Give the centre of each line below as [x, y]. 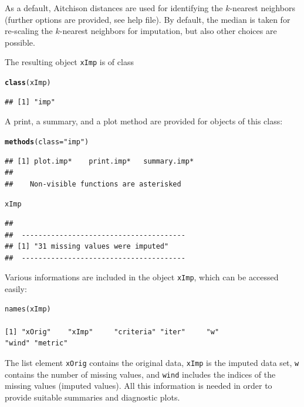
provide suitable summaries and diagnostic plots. [92, 397]
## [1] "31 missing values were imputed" [87, 247]
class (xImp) [28, 83]
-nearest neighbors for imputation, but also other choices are [168, 31]
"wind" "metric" [36, 343]
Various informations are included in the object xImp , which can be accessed [142, 277]
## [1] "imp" [30, 102]
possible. [20, 42]
